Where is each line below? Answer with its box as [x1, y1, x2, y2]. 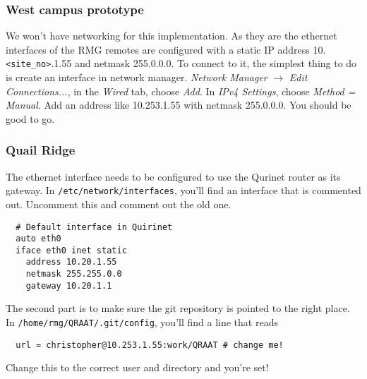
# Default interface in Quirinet [16, 222, 173, 232]
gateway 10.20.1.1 [25, 280, 112, 291]
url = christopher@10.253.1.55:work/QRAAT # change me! [16, 339, 284, 350]
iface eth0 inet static [16, 245, 127, 255]
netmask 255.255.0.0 [25, 269, 122, 279]
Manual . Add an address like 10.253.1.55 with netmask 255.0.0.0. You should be [6, 97, 351, 112]
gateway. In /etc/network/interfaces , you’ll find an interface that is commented [6, 183, 361, 198]
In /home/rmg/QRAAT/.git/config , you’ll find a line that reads [6, 315, 278, 330]
